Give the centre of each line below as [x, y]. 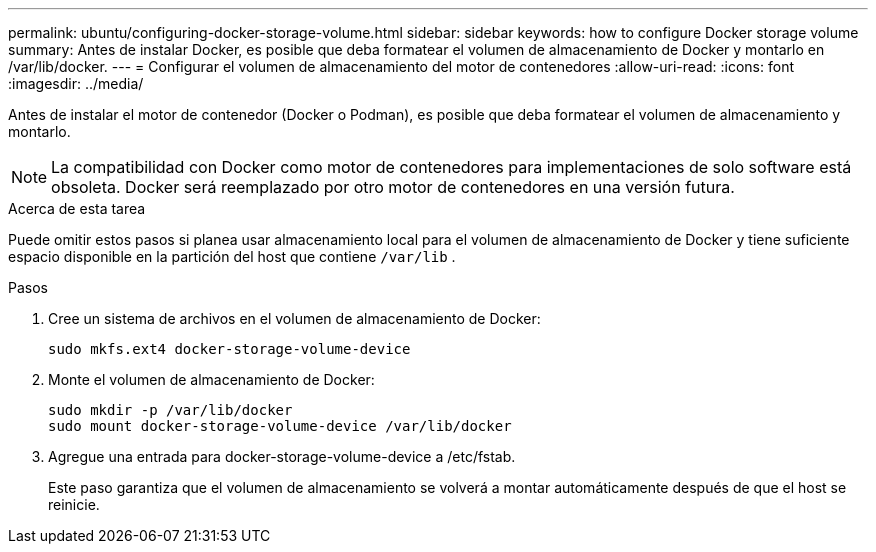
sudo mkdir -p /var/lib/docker [170, 410]
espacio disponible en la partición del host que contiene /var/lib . [232, 256]
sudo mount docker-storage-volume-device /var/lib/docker [280, 426]
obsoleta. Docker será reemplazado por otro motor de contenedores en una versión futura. [393, 187]
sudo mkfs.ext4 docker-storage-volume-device [229, 349]
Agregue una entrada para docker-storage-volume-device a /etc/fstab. [282, 456]
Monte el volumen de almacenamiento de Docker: [211, 379]
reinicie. [74, 504]
